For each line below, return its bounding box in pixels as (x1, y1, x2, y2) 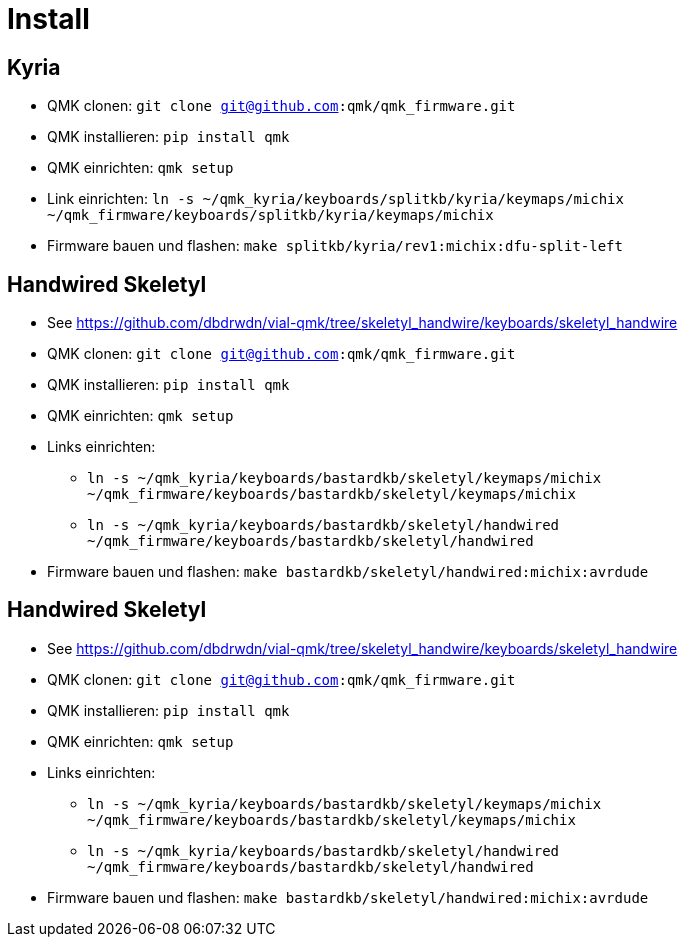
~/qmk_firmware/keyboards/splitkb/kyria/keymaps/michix (47, 207, 494, 224)
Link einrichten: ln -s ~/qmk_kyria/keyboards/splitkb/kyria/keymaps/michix (47, 190, 624, 208)
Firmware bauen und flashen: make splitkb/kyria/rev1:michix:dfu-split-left (47, 237, 623, 255)
